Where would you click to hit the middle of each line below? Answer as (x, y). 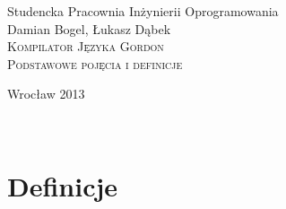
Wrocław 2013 (46, 94)
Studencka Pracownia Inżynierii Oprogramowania (143, 11)
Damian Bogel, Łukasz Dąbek (89, 28)
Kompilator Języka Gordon (86, 46)
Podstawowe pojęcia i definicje (95, 63)
